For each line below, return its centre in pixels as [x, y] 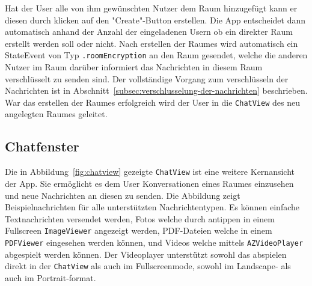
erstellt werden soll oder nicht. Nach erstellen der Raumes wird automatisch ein [151, 43]
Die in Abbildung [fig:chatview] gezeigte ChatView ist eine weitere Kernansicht [150, 172]
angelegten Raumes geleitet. [56, 114]
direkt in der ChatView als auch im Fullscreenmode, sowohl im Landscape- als [148, 266]
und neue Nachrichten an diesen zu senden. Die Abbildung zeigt [123, 195]
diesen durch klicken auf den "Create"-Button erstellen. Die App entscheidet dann [155, 20]
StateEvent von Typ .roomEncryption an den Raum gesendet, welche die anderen [156, 55]
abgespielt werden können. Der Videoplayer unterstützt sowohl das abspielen [146, 254]
